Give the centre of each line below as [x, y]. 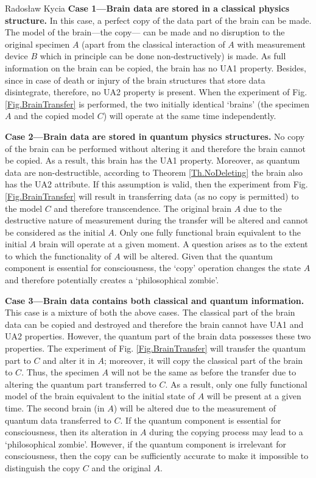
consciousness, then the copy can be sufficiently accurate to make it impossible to [157, 456]
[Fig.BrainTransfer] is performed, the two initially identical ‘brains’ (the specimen [157, 103]
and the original [121, 467]
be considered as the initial [55, 232]
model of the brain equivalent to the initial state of [100, 396]
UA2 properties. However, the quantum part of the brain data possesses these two [158, 336]
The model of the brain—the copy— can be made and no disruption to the [145, 32]
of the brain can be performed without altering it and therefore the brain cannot [155, 148]
